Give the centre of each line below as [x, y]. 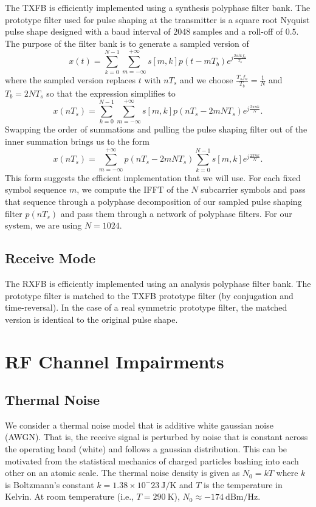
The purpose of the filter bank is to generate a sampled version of [127, 43]
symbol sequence [36, 189]
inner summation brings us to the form [77, 141]
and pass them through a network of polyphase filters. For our [176, 213]
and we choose [206, 79]
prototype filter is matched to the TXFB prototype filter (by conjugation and [149, 295]
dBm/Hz [242, 498]
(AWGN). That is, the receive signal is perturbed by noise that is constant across [156, 437]
